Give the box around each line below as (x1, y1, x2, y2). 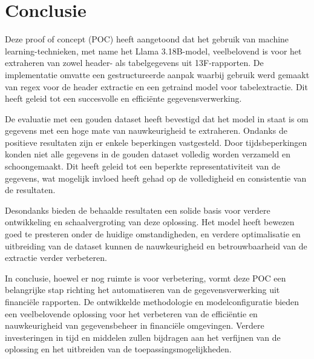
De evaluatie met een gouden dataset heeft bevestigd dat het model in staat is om (5, 112, 309, 125)
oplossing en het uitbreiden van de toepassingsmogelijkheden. (5, 343, 232, 355)
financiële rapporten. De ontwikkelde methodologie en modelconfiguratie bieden (5, 295, 299, 308)
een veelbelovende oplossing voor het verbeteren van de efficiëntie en (5, 307, 258, 320)
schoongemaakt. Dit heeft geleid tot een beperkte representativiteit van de (5, 160, 281, 173)
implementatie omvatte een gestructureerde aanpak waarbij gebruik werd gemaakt (5, 68, 310, 81)
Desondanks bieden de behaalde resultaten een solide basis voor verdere (5, 203, 270, 216)
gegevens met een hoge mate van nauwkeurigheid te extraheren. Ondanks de (5, 124, 287, 137)
